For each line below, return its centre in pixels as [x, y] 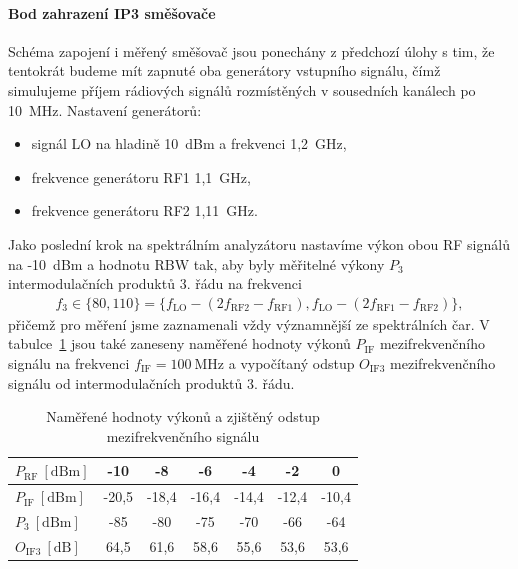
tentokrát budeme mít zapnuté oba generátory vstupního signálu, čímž [224, 70]
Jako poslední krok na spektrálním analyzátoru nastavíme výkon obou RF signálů [259, 243]
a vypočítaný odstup [291, 362]
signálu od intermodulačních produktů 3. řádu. [151, 382]
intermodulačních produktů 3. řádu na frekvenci [155, 283]
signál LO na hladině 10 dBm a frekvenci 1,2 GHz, [189, 143]
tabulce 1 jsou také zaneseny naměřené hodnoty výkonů [179, 343]
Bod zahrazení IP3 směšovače [112, 12]
